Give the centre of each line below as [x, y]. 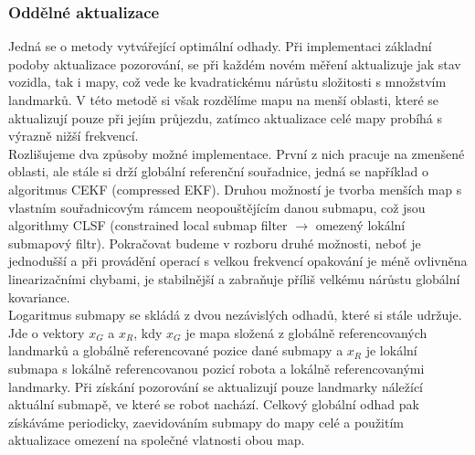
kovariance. [39, 296]
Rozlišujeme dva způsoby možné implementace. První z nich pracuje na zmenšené [237, 153]
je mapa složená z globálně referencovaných [306, 332]
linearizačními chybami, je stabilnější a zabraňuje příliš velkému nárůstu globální [234, 278]
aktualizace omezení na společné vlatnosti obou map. [157, 440]
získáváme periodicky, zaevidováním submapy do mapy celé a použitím [206, 422]
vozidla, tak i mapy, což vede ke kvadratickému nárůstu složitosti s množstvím [227, 82]
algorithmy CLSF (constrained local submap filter [148, 225]
